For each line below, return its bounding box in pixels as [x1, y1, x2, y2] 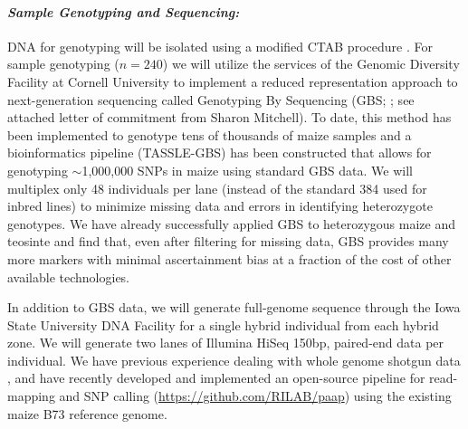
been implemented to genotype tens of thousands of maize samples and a [7, 125, 412, 144]
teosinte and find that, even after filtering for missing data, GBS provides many [7, 232, 449, 251]
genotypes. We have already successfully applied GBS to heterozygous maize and [7, 214, 456, 233]
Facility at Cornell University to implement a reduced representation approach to [7, 71, 458, 91]
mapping [7, 386, 55, 405]
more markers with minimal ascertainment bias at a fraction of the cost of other [7, 249, 452, 268]
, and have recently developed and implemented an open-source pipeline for [7, 368, 425, 387]
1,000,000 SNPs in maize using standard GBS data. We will [81, 160, 413, 179]
